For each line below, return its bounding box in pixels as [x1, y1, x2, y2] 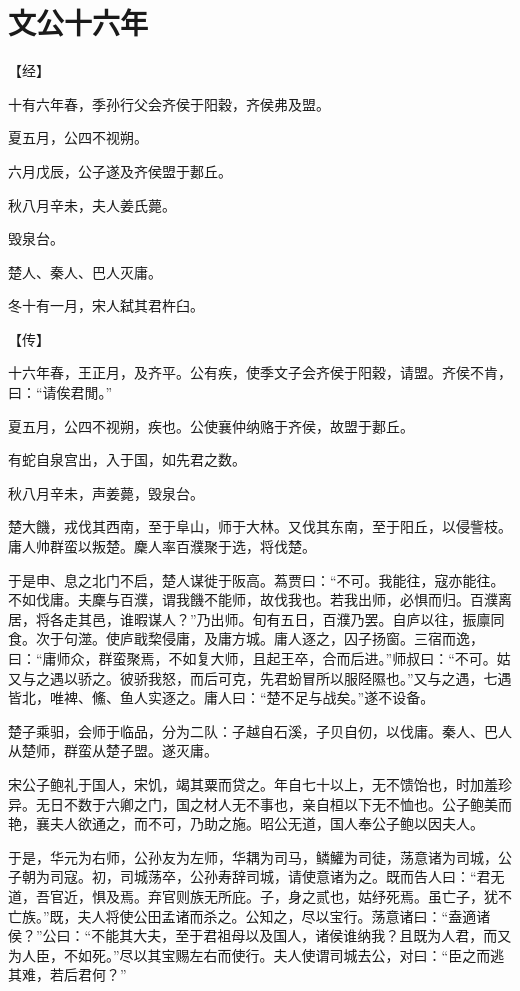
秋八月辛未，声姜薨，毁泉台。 [8, 482, 204, 503]
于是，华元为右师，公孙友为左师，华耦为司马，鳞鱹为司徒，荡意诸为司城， [8, 846, 498, 867]
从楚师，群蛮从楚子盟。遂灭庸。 [8, 740, 218, 761]
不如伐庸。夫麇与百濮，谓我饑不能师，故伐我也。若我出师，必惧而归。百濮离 [8, 589, 512, 610]
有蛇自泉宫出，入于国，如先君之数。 [8, 449, 246, 470]
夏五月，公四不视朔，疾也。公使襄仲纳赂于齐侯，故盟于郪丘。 [8, 415, 414, 436]
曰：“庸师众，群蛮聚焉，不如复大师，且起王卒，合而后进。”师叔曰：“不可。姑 [8, 648, 511, 668]
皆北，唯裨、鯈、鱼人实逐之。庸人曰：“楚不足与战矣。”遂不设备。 [8, 687, 435, 708]
